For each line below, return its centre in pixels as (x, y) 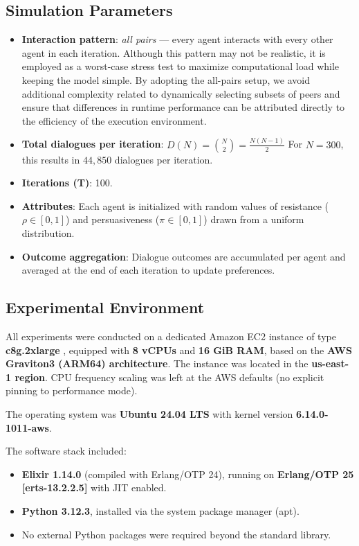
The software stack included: (66, 451)
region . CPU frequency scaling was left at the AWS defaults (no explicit (169, 377)
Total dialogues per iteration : (93, 144)
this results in (51, 159)
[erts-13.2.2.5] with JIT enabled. (94, 487)
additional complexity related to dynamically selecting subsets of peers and (181, 93)
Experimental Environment (105, 307)
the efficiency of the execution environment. (114, 120)
